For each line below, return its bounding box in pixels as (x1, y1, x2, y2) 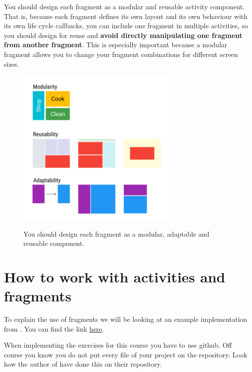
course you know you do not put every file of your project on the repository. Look (4, 349, 248, 359)
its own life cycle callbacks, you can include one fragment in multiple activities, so (4, 20, 248, 31)
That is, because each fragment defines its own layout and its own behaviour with (4, 11, 248, 21)
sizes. (4, 58, 19, 69)
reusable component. (23, 238, 85, 248)
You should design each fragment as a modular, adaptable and (23, 228, 210, 239)
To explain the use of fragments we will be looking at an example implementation (4, 314, 247, 324)
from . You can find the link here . (4, 323, 104, 334)
